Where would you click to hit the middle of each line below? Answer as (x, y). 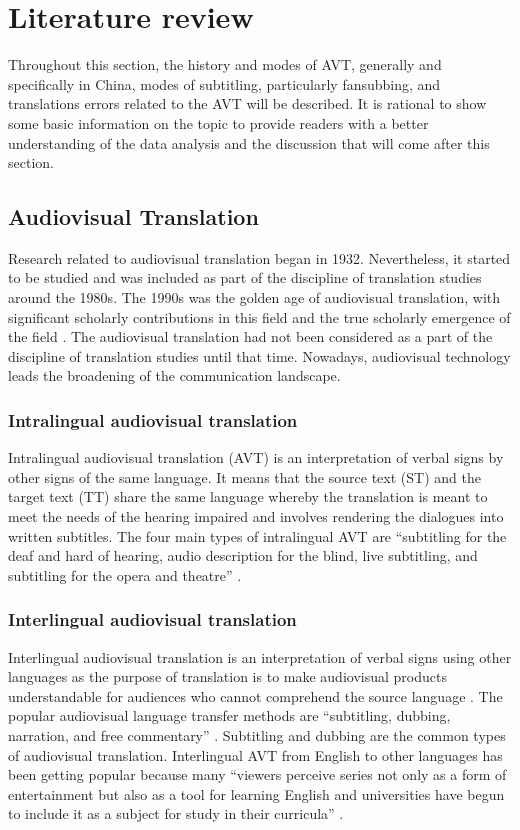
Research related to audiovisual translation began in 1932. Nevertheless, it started (259, 257)
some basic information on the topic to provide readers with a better (218, 122)
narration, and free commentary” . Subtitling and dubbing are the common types (257, 735)
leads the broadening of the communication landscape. (174, 375)
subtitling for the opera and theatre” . (125, 574)
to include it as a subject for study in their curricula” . (176, 813)
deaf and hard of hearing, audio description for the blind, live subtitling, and (243, 555)
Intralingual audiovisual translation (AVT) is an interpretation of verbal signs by (256, 457)
